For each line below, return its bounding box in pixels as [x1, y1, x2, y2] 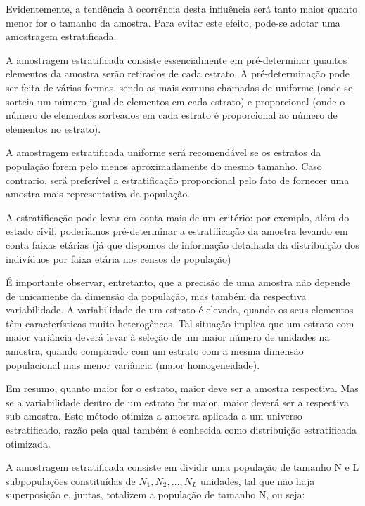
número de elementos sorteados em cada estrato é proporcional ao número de [6, 108, 338, 122]
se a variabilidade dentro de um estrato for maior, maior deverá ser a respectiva [6, 394, 349, 409]
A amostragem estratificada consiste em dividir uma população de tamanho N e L [6, 460, 359, 474]
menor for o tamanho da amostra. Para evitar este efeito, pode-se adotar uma [6, 15, 340, 30]
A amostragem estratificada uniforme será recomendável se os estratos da [6, 145, 321, 160]
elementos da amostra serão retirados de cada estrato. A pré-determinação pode [6, 66, 350, 81]
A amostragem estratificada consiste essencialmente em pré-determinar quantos [6, 52, 347, 67]
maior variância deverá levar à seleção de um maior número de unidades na [6, 330, 330, 344]
